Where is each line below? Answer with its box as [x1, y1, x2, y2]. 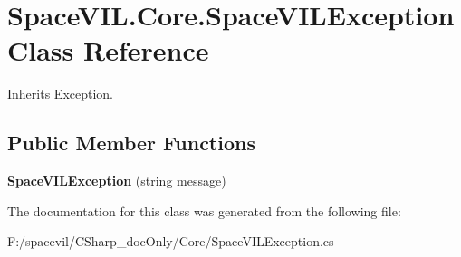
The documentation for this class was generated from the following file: [7, 201, 401, 220]
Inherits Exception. [7, 84, 113, 103]
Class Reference [7, 32, 209, 69]
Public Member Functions [7, 128, 255, 157]
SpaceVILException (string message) [7, 171, 226, 190]
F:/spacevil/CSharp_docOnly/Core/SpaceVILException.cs [7, 232, 334, 251]
